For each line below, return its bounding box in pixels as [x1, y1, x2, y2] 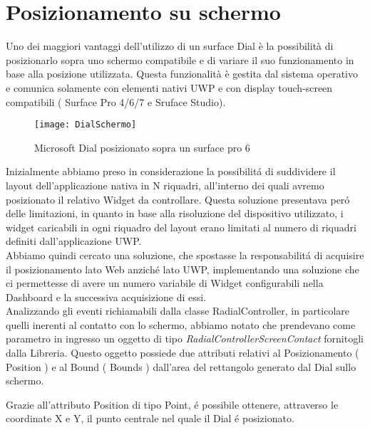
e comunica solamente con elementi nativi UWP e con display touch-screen [6, 80, 333, 95]
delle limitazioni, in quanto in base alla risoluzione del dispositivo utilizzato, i [6, 206, 344, 221]
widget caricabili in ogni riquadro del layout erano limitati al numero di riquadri [6, 219, 356, 234]
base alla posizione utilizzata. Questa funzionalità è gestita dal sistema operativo [6, 66, 358, 81]
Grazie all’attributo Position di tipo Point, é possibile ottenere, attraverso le [6, 397, 339, 411]
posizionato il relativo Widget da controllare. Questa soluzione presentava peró [6, 192, 350, 206]
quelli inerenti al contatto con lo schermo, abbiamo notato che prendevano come [6, 317, 356, 332]
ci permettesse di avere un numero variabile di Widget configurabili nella [6, 276, 324, 290]
